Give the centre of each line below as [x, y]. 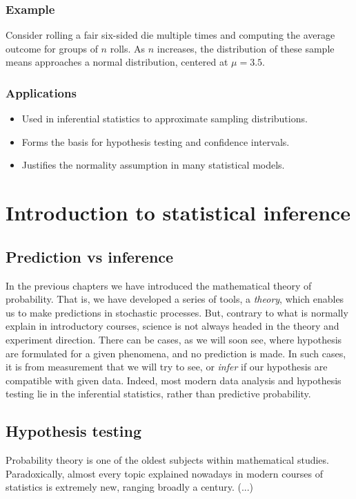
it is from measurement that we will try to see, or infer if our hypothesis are [167, 367]
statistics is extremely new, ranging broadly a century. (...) [130, 487]
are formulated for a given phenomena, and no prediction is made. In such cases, [176, 353]
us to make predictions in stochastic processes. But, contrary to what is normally [177, 312]
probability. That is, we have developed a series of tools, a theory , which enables [175, 299]
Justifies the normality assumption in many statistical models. [153, 165]
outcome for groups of [52, 48]
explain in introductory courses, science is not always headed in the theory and [172, 326]
